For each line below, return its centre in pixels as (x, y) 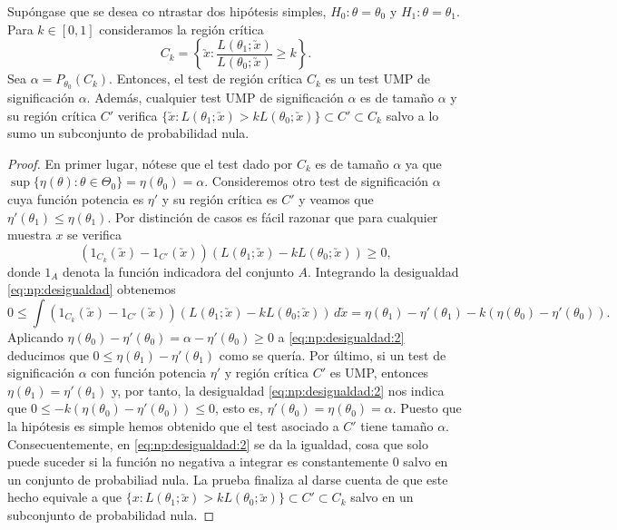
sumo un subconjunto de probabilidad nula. (128, 133)
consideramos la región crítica (181, 29)
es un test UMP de (377, 79)
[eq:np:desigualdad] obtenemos (92, 289)
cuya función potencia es (76, 199)
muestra (29, 235)
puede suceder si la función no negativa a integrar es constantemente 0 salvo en (228, 461)
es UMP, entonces (379, 373)
